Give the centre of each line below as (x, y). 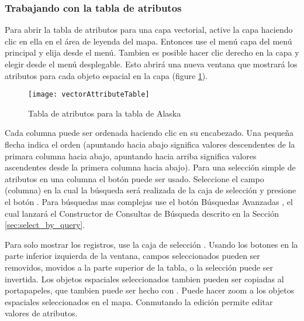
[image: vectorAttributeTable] (89, 95)
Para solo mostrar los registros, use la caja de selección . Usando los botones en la (151, 244)
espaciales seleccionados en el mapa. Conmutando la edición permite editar (139, 301)
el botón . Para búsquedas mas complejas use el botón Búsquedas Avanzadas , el (149, 202)
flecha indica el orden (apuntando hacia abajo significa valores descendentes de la (150, 144)
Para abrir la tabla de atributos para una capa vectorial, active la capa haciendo (149, 30)
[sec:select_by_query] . (45, 225)
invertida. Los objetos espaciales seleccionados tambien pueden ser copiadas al (144, 279)
